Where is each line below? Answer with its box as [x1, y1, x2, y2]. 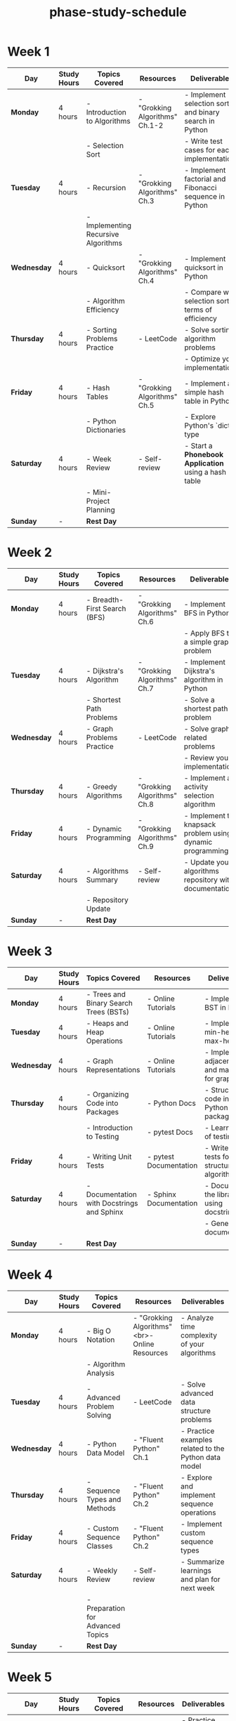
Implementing [86, 220, 132, 230]
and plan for [180, 1574, 221, 1584]
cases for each [184, 145, 234, 154]
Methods [86, 1503, 116, 1513]
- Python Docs [147, 1098, 197, 1108]
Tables [86, 391, 109, 401]
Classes [86, 1541, 113, 1550]
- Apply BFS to [183, 628, 234, 638]
